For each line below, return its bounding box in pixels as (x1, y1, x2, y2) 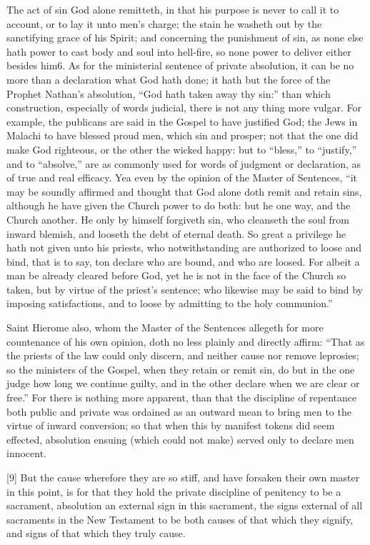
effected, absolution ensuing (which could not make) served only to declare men (6, 431, 354, 446)
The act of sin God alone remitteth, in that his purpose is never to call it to (6, 2, 339, 16)
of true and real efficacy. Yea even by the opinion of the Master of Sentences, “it (6, 170, 358, 185)
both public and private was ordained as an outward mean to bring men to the (6, 404, 351, 419)
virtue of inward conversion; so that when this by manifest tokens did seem (6, 418, 335, 433)
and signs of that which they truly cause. (6, 526, 186, 541)
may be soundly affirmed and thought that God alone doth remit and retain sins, (6, 184, 362, 199)
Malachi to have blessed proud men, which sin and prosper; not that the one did (6, 128, 359, 143)
